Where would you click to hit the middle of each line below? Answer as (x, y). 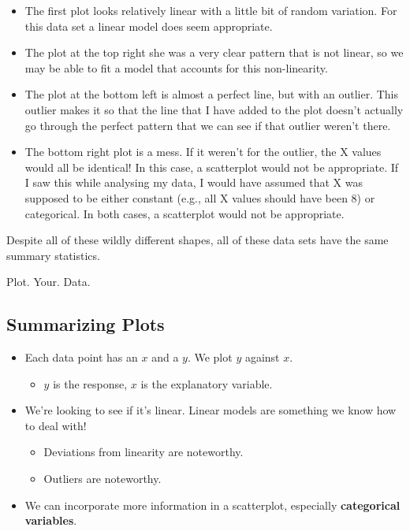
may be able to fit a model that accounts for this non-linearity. (176, 67)
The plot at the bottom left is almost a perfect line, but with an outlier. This (211, 94)
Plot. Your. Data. (48, 282)
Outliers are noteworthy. (102, 479)
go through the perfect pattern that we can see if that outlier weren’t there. (208, 125)
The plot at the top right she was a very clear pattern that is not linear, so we (214, 52)
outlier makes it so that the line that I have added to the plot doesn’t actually (214, 109)
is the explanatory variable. (207, 383)
